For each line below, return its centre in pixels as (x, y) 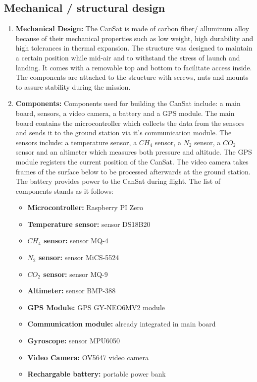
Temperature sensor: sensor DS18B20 (89, 224)
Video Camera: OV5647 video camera (88, 357)
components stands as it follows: (64, 191)
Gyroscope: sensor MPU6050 (74, 341)
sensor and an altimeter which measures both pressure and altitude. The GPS (134, 152)
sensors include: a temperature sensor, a (76, 142)
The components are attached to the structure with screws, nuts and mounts (132, 77)
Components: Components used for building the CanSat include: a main (128, 103)
